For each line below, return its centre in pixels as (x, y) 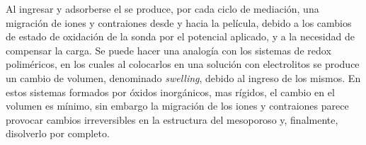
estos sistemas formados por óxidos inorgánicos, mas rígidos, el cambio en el (170, 92)
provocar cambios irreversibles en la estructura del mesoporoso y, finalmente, (172, 119)
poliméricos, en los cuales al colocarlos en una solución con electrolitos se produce (183, 64)
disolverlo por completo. (58, 133)
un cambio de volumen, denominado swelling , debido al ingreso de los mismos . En (183, 77)
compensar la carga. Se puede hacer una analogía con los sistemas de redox (168, 50)
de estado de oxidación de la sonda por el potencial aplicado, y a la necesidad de (180, 36)
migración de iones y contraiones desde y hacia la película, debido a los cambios (179, 22)
